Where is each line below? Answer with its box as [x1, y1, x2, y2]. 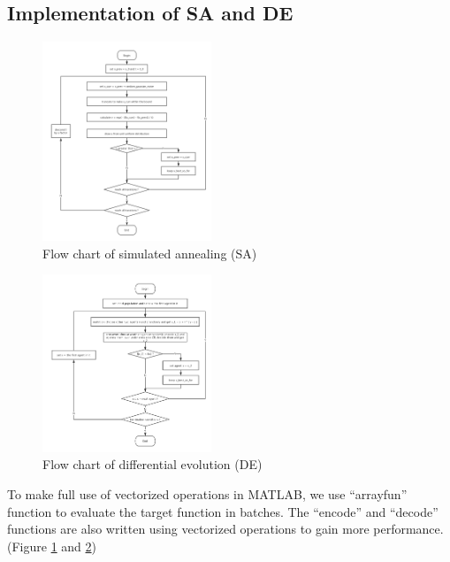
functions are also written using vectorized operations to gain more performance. [7, 520, 444, 538]
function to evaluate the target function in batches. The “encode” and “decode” [7, 502, 439, 520]
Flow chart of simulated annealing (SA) [42, 243, 257, 262]
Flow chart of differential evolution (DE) [42, 455, 263, 473]
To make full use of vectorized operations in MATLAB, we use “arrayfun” [7, 485, 408, 504]
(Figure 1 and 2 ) [7, 536, 96, 555]
